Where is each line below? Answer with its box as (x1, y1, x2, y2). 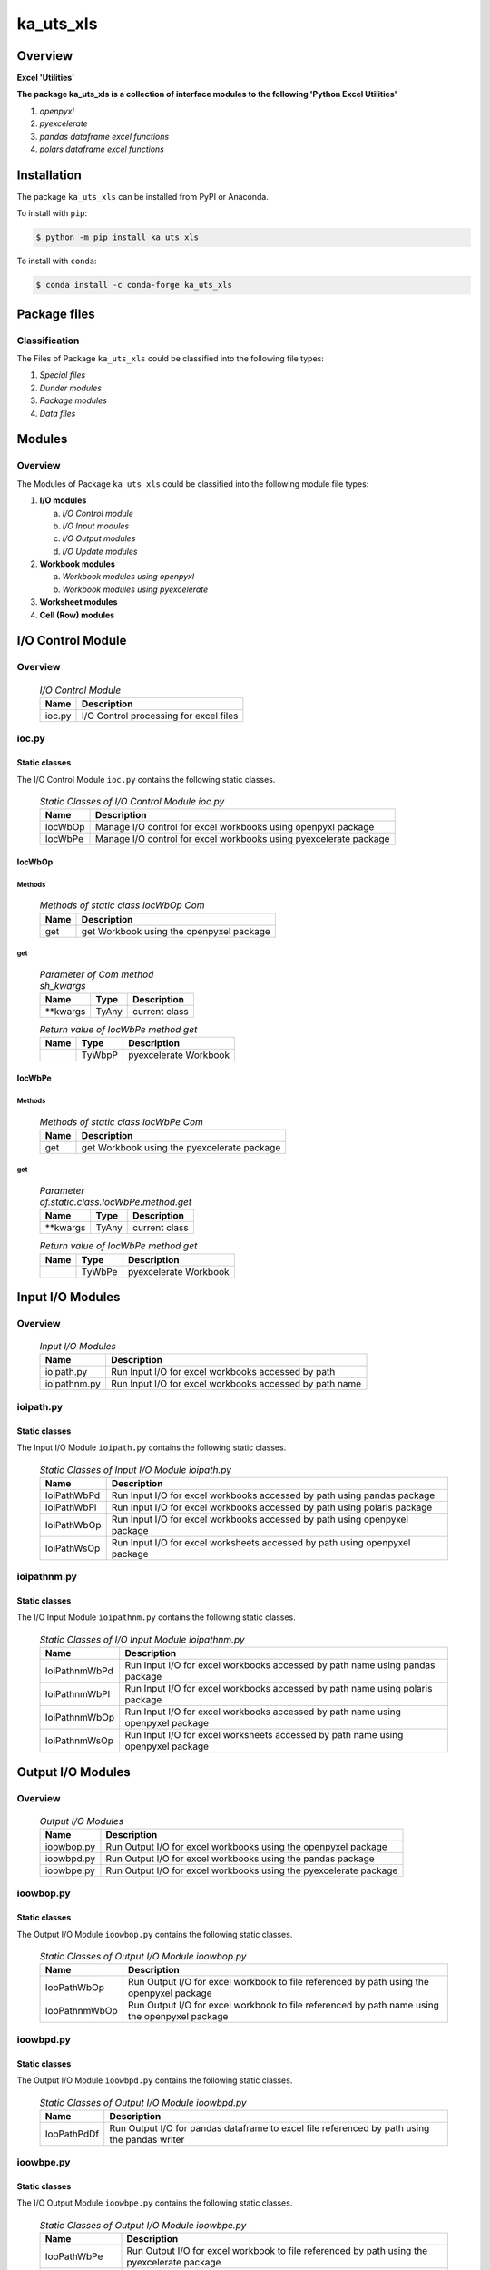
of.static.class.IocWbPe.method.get (39, 1195, 192, 1208)
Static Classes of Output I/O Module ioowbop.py (39, 1950, 247, 1963)
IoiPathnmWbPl (44, 1688, 111, 1701)
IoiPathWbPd (44, 1489, 101, 1502)
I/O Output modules (62, 533, 136, 544)
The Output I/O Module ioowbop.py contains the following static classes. (16, 1929, 293, 1939)
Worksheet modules (39, 597, 118, 607)
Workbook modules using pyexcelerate (62, 584, 209, 595)
